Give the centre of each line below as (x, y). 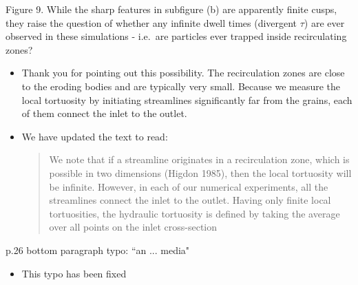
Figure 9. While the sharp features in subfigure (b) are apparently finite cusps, (171, 9)
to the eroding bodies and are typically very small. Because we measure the (181, 86)
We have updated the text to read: (95, 136)
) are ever (324, 22)
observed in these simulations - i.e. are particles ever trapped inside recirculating (176, 36)
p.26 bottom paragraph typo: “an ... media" (98, 250)
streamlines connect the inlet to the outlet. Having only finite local (190, 200)
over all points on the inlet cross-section (133, 227)
